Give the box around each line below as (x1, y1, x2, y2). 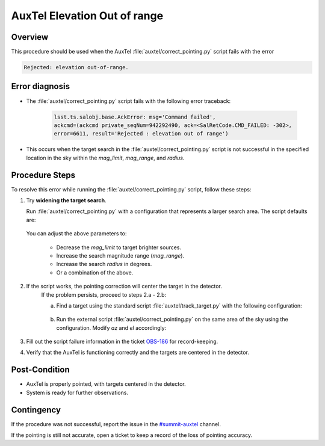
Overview (11, 32, 49, 42)
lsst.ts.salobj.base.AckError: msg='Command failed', (54, 113, 216, 120)
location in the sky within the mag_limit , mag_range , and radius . (26, 154, 185, 161)
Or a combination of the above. (56, 268, 134, 276)
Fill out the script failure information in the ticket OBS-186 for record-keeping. (26, 338, 218, 345)
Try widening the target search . (26, 196, 107, 204)
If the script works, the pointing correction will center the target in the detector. (26, 283, 222, 290)
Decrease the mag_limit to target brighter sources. (56, 244, 182, 251)
